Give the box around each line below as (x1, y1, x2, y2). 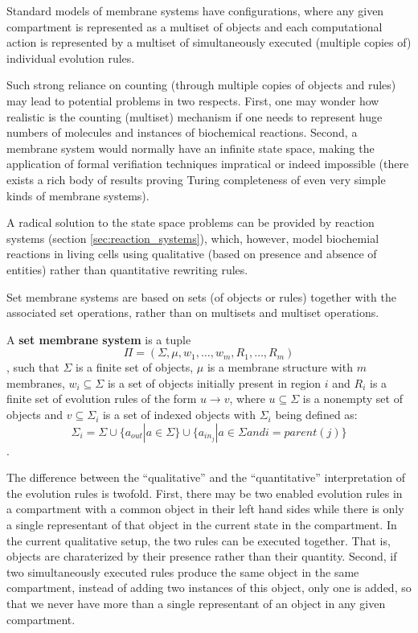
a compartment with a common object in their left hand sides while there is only (6, 500, 404, 517)
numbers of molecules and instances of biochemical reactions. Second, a (6, 124, 358, 141)
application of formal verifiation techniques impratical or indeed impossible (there (6, 155, 409, 172)
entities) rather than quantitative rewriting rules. (6, 261, 248, 277)
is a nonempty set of (302, 390, 403, 407)
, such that (6, 359, 59, 376)
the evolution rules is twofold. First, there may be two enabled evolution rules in (6, 484, 403, 501)
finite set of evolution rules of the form (6, 390, 197, 407)
